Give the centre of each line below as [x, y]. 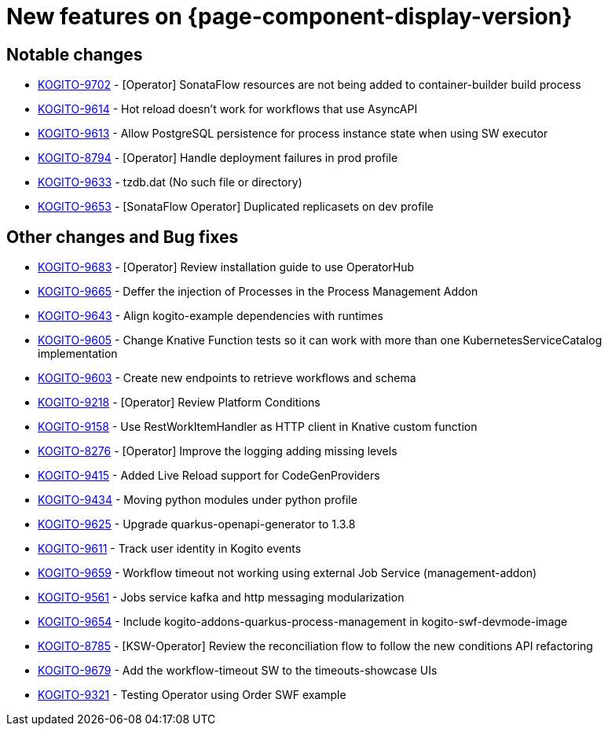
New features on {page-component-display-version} [289, 17]
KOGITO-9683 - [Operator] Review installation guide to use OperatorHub [226, 267]
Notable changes [75, 54]
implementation [78, 354]
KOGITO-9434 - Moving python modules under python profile [198, 500]
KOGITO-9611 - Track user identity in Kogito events [170, 549]
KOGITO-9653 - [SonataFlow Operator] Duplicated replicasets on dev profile [236, 207]
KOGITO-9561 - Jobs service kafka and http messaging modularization [221, 598]
